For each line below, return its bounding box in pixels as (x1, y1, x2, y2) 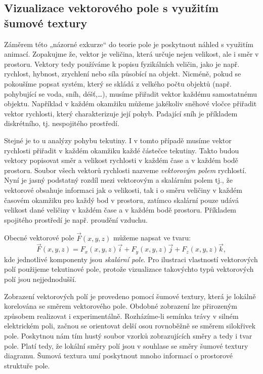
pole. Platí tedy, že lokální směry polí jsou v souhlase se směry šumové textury (4, 340, 248, 351)
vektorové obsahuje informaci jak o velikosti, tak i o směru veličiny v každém (4, 184, 242, 195)
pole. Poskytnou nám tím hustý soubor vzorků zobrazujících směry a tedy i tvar (4, 330, 252, 341)
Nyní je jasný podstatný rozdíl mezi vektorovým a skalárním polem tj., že (4, 175, 233, 185)
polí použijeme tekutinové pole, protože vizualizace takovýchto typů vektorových (4, 264, 254, 274)
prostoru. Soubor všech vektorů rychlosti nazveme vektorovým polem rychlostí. (4, 164, 247, 175)
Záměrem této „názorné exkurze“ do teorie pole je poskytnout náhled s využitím (4, 38, 254, 49)
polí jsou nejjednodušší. (4, 273, 76, 284)
